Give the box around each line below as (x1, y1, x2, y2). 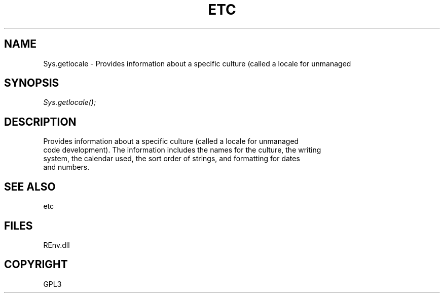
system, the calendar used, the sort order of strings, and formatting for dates (43, 154, 300, 163)
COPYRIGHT (4, 258, 68, 271)
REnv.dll (43, 240, 70, 249)
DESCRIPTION (4, 115, 77, 128)
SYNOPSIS (4, 77, 59, 90)
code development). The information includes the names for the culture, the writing (43, 145, 321, 155)
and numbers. (43, 163, 90, 172)
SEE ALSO (4, 180, 56, 193)
